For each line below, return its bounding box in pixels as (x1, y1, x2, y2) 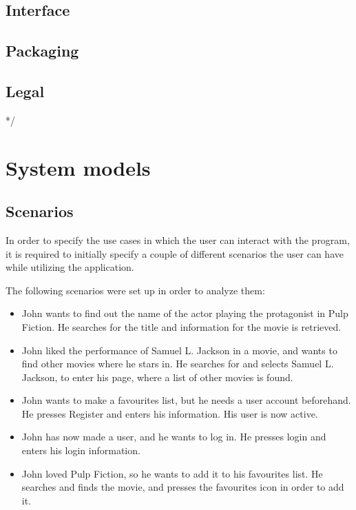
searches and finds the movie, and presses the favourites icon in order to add (21, 480, 344, 494)
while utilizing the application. (6, 260, 134, 274)
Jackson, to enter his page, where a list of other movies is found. (21, 369, 293, 384)
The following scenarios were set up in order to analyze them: (6, 283, 265, 297)
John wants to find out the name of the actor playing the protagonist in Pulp (21, 306, 348, 320)
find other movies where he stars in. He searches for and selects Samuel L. (21, 356, 334, 371)
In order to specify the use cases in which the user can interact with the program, (6, 232, 350, 247)
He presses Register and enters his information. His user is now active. (21, 406, 318, 420)
